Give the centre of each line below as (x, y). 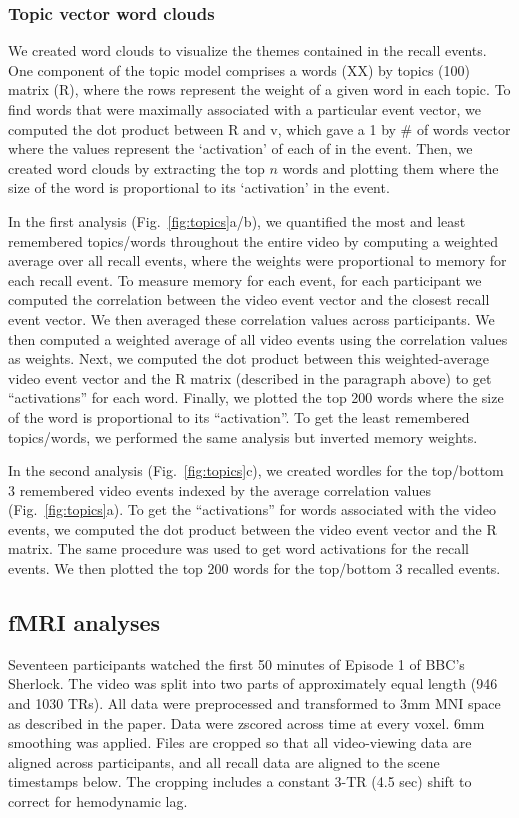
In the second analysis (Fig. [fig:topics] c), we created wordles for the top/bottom (256, 470)
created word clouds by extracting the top (136, 167)
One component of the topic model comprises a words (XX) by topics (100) (239, 69)
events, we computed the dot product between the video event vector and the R (252, 528)
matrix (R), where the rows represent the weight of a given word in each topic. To (259, 89)
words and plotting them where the (390, 167)
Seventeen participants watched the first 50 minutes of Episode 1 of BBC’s (236, 663)
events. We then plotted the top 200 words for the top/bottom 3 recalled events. (254, 568)
